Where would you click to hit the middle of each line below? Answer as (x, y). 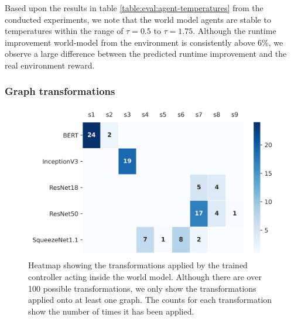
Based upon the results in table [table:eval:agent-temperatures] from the (134, 8)
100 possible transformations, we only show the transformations (142, 288)
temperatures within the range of (64, 31)
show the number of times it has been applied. (111, 311)
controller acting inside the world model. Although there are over (145, 277)
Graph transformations (60, 91)
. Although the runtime (234, 31)
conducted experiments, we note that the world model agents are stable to (138, 19)
